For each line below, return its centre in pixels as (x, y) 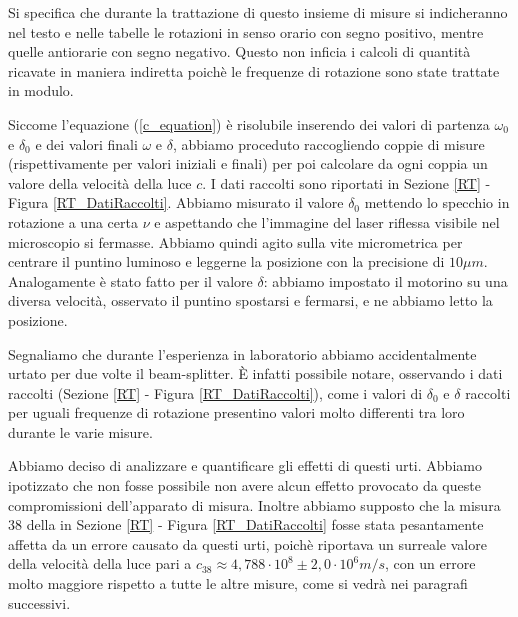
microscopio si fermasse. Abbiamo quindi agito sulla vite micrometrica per (235, 241)
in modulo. (41, 90)
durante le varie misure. (80, 431)
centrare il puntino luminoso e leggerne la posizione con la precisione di (226, 261)
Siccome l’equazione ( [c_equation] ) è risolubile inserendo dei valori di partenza (249, 123)
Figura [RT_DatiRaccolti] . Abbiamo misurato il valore (176, 202)
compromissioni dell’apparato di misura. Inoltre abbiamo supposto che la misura (254, 504)
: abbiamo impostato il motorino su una (385, 280)
